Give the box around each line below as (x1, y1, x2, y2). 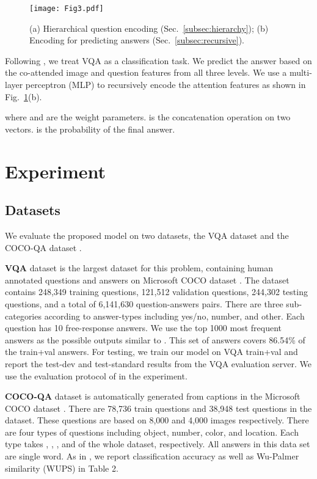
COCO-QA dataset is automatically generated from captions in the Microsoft (5, 390, 301, 403)
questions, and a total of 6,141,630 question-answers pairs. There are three (5, 297, 283, 310)
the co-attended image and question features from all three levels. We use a (5, 66, 287, 79)
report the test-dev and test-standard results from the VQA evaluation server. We (5, 357, 312, 370)
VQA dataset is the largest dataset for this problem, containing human (5, 261, 273, 274)
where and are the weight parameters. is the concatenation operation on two (5, 111, 291, 123)
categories (5, 309, 42, 322)
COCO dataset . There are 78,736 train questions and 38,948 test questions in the (5, 401, 312, 414)
